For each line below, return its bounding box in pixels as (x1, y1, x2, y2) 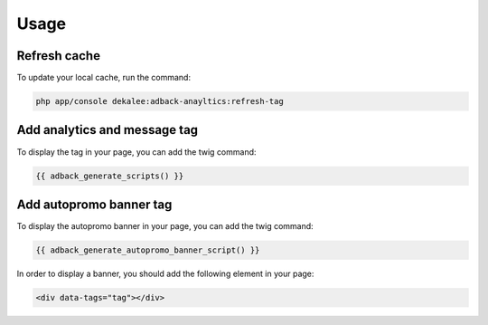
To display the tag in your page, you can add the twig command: (16, 146, 257, 158)
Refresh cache (16, 48, 101, 63)
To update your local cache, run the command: (16, 72, 192, 83)
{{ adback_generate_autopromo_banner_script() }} (35, 245, 260, 255)
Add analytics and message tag (16, 122, 199, 138)
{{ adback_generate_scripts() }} (35, 170, 184, 181)
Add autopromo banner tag (16, 196, 173, 212)
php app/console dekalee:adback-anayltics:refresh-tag (35, 96, 284, 107)
